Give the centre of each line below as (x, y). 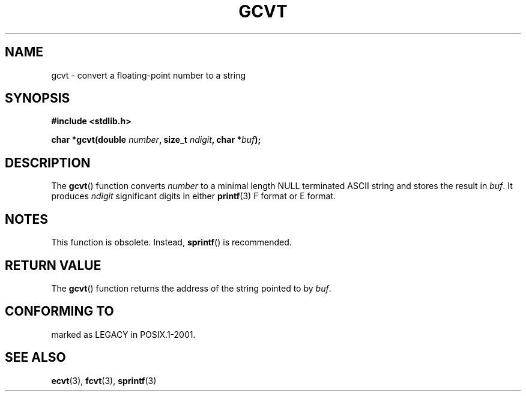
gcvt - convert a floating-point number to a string (149, 75)
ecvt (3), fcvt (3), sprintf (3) (104, 380)
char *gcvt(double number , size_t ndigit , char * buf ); (156, 140)
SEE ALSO (35, 358)
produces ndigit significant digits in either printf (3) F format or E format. (194, 196)
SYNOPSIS (38, 98)
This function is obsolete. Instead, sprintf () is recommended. (171, 242)
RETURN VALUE (53, 265)
